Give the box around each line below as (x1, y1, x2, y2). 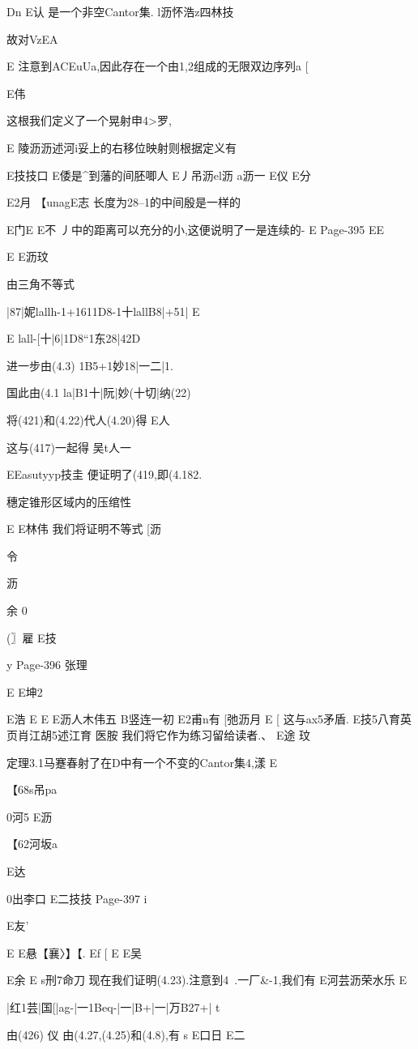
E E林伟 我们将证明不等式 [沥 (6, 520, 161, 537)
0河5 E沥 (6, 808, 53, 825)
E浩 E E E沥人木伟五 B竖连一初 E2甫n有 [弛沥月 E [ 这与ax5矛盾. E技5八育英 (6, 710, 412, 727)
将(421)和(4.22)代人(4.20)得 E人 (6, 411, 170, 428)
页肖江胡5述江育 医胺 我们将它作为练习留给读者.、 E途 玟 (6, 727, 311, 744)
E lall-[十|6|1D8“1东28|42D (6, 330, 141, 347)
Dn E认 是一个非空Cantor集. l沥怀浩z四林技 (6, 3, 234, 19)
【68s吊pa (6, 781, 58, 798)
